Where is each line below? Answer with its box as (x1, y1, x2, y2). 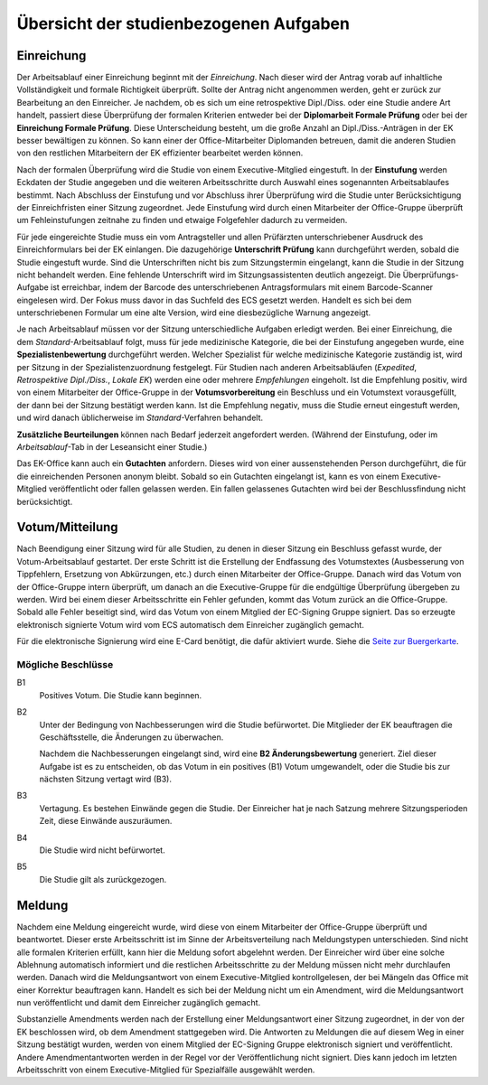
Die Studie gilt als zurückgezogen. (39, 874, 167, 884)
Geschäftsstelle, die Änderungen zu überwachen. (39, 732, 224, 743)
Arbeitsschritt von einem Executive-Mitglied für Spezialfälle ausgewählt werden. (16, 1064, 315, 1075)
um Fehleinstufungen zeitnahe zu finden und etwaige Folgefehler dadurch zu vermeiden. (16, 215, 348, 226)
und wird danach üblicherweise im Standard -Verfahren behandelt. (16, 412, 264, 424)
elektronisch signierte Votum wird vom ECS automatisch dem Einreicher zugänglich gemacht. (16, 619, 365, 630)
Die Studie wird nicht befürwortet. (39, 845, 166, 856)
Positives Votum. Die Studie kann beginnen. (39, 689, 202, 700)
